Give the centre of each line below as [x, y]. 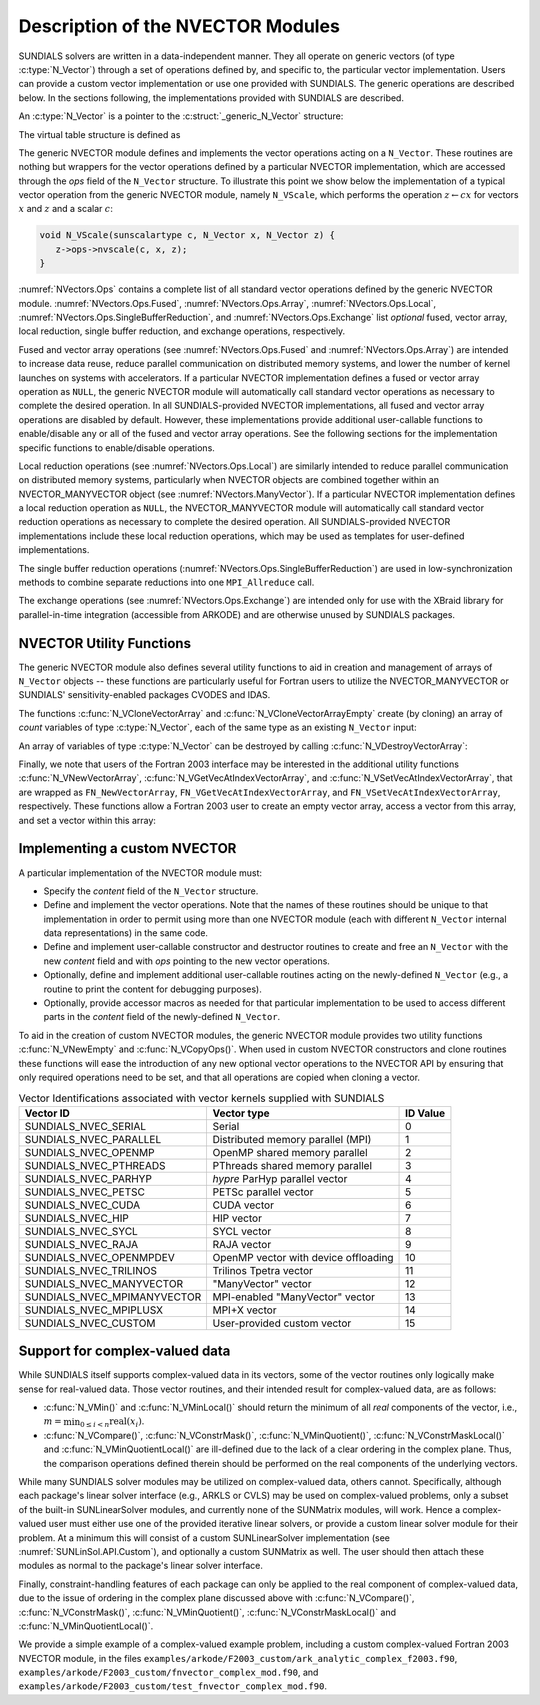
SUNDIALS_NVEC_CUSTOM [90, 1323]
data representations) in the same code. [126, 933]
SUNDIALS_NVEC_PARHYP [88, 1178]
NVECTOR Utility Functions [105, 643]
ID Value [425, 1113]
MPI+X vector [244, 1310]
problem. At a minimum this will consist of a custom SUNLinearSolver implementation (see [204, 1537]
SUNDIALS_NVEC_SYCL [81, 1231]
